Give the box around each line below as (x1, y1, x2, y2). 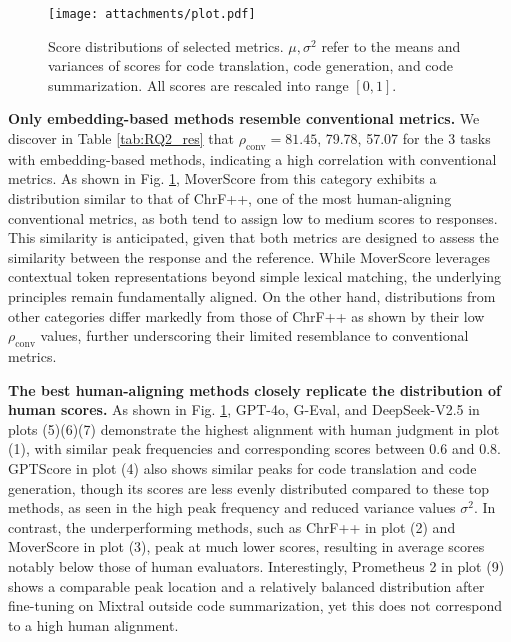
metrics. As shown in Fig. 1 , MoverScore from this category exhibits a (8, 168, 437, 189)
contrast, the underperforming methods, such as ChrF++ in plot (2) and (8, 516, 456, 537)
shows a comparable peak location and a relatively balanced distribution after (8, 575, 485, 596)
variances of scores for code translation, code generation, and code (48, 55, 453, 76)
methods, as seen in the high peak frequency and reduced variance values (8, 497, 456, 518)
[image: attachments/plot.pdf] (48, 7, 256, 21)
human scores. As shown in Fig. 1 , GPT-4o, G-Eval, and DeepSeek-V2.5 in (8, 399, 480, 420)
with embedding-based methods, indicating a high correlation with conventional (8, 148, 497, 169)
